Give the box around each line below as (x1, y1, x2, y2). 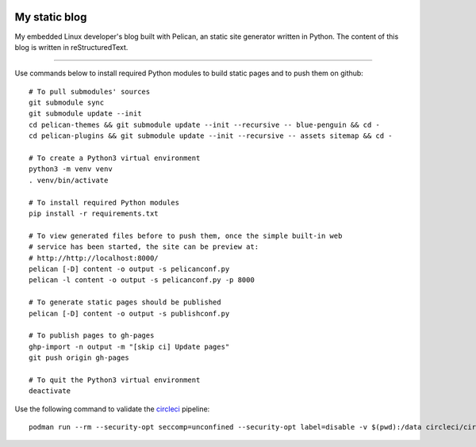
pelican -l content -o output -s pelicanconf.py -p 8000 (29, 276, 255, 285)
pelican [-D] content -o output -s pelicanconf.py (29, 264, 230, 273)
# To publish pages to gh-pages (29, 331, 155, 340)
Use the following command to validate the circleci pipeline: (14, 404, 210, 414)
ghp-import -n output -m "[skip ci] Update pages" (29, 342, 230, 351)
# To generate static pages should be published (29, 298, 221, 307)
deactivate (29, 387, 71, 395)
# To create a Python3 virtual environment (29, 154, 201, 162)
